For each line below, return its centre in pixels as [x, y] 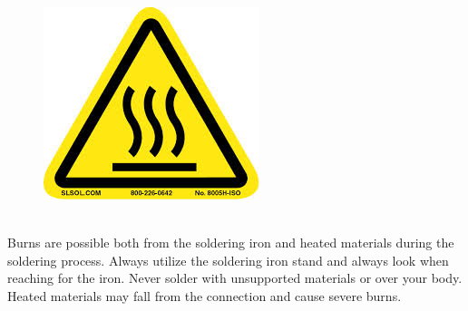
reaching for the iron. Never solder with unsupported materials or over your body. [235, 278]
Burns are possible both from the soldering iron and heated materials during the [231, 243]
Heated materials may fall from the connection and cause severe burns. [205, 295]
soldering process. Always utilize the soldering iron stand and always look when [228, 260]
